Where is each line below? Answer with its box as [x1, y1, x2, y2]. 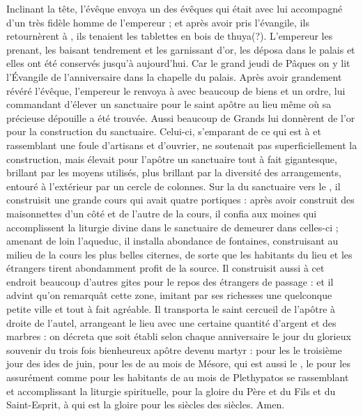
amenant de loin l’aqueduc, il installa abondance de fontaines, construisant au [6, 233, 339, 248]
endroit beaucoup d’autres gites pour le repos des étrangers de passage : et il [6, 274, 334, 288]
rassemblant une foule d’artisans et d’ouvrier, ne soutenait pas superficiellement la [6, 137, 357, 152]
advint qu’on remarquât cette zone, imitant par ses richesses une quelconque [6, 288, 332, 302]
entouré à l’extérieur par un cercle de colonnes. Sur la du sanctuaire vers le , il [6, 178, 341, 193]
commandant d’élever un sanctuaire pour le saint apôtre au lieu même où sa [6, 97, 332, 111]
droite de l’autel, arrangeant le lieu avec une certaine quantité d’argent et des [6, 315, 337, 330]
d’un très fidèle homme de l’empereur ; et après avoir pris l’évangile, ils [6, 15, 309, 29]
